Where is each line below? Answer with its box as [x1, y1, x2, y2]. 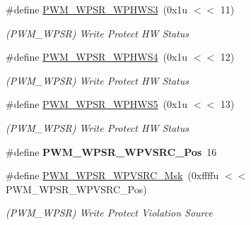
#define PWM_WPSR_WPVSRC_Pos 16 [6, 144, 217, 159]
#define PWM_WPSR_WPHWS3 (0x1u [6, 2, 188, 16]
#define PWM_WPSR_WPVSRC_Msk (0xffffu [6, 168, 219, 183]
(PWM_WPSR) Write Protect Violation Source [6, 205, 213, 220]
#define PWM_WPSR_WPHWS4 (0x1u [6, 49, 188, 64]
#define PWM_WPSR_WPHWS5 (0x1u [6, 97, 188, 111]
